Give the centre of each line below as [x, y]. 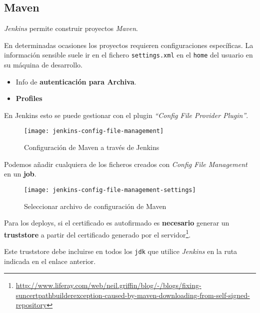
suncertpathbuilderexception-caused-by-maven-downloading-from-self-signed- [133, 295]
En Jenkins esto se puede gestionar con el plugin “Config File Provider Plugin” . [126, 115]
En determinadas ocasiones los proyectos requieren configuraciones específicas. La [129, 45]
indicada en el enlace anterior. [50, 261]
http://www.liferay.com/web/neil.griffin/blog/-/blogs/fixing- [108, 285]
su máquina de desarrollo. [43, 65]
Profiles [29, 98]
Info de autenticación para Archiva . [76, 81]
